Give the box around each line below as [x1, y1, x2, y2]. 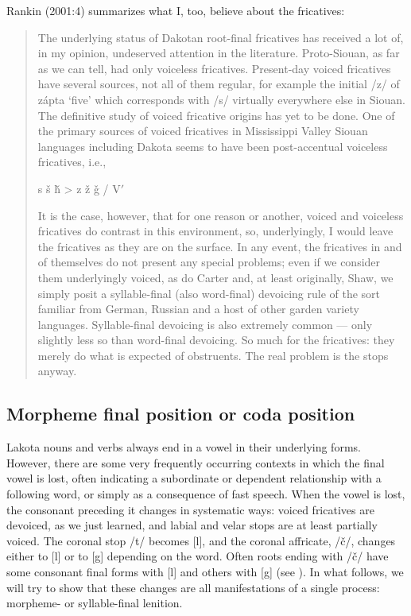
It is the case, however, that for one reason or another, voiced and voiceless [37, 207, 404, 223]
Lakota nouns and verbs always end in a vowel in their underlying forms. [6, 439, 361, 455]
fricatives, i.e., [37, 153, 107, 170]
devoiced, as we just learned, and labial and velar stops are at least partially [6, 517, 378, 533]
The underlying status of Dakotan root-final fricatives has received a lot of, [37, 29, 404, 45]
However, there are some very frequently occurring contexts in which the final [6, 454, 385, 471]
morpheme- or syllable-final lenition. [6, 595, 183, 611]
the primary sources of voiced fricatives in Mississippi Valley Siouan [37, 122, 368, 139]
